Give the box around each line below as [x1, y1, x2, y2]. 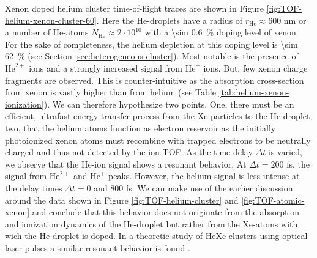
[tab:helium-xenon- [218, 86, 289, 98]
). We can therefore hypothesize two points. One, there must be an [43, 97, 294, 110]
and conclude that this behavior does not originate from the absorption [32, 205, 300, 218]
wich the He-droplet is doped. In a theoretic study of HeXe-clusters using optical [5, 229, 308, 242]
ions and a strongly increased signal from [29, 61, 183, 74]
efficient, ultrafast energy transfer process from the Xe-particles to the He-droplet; [5, 109, 313, 122]
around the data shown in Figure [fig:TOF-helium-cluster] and [5, 193, 239, 206]
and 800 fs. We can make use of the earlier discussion [94, 181, 293, 194]
